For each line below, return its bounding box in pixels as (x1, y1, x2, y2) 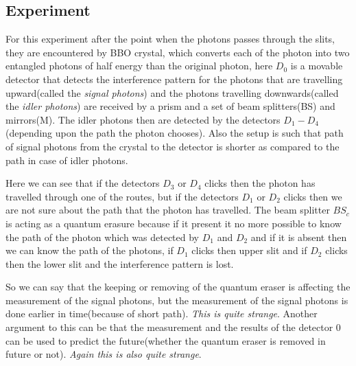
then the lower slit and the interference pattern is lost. (5, 256, 234, 271)
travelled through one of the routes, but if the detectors (5, 189, 239, 203)
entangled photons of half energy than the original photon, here (5, 58, 273, 73)
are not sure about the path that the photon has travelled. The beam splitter (5, 203, 330, 217)
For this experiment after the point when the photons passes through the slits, (5, 32, 335, 46)
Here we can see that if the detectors (5, 176, 160, 190)
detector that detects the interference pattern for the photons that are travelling (5, 71, 343, 86)
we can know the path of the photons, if (5, 243, 174, 258)
